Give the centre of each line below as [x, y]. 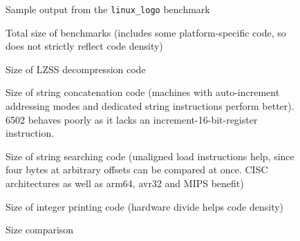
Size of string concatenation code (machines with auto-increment [143, 92]
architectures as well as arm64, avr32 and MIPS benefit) [125, 183]
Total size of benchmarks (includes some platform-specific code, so [146, 32]
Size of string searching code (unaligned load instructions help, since [150, 156]
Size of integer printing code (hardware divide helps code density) [145, 206]
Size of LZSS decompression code [76, 69]
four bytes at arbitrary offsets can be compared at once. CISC [137, 170]
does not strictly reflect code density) [84, 46]
